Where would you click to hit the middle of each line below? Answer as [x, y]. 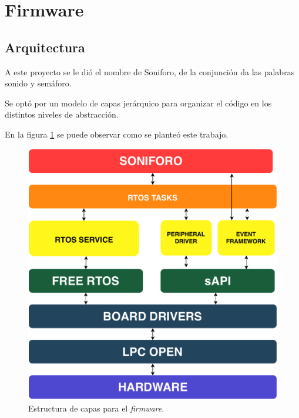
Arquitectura [45, 47]
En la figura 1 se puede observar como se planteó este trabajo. [117, 134]
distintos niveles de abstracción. [62, 114]
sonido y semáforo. [38, 83]
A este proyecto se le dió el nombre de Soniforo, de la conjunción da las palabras [150, 71]
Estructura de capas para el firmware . [96, 408]
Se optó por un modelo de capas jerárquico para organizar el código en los [138, 103]
